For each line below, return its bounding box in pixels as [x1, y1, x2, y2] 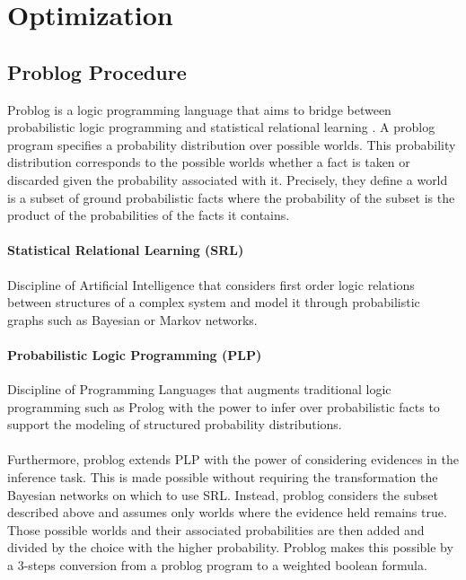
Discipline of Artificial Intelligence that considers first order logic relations [7, 275, 415, 294]
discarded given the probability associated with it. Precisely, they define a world [7, 170, 448, 189]
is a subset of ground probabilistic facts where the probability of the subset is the [7, 188, 455, 207]
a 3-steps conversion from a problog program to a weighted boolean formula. [7, 556, 427, 575]
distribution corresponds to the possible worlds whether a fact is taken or [7, 153, 410, 171]
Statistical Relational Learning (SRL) [7, 241, 244, 259]
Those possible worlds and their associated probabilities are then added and [7, 520, 425, 539]
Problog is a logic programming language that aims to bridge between [7, 100, 391, 119]
